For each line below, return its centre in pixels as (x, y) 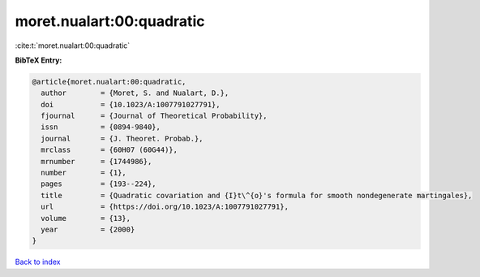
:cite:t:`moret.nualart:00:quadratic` (73, 45)
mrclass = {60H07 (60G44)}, (109, 150)
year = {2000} (88, 229)
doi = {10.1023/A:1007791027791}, (131, 104)
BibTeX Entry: (39, 60)
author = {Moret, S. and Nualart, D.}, (135, 93)
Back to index (38, 262)
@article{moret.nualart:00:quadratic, (109, 82)
